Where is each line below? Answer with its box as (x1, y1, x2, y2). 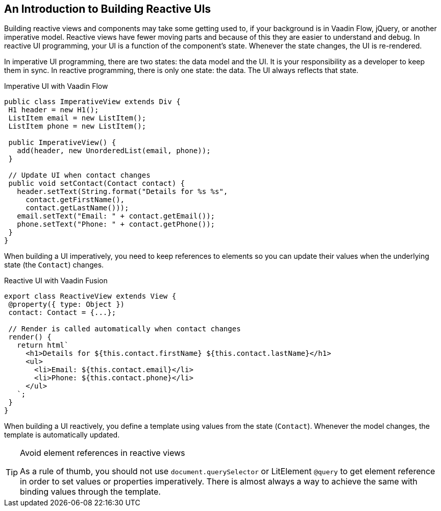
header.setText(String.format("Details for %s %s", (17, 187, 228, 196)
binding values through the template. (20, 486, 161, 497)
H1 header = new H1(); (8, 106, 99, 114)
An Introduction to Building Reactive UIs (4, 3, 211, 15)
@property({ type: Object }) (8, 300, 125, 309)
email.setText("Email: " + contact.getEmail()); (17, 212, 215, 221)
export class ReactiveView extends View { (4, 292, 177, 301)
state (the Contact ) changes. (4, 260, 104, 270)
